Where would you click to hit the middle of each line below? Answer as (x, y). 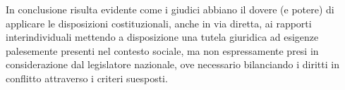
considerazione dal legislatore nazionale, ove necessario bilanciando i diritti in (172, 64)
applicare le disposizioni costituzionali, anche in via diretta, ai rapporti (159, 23)
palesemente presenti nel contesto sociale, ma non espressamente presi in (162, 50)
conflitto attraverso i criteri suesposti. (87, 78)
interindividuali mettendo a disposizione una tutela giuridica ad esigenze (162, 37)
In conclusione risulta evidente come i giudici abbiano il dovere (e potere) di (170, 9)
